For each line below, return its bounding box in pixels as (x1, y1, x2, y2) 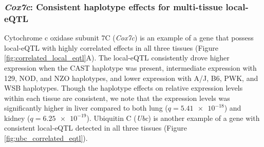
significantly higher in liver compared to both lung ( (4, 102, 168, 113)
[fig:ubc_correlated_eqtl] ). (4, 133, 88, 143)
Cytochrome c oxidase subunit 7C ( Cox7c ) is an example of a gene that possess (4, 32, 254, 43)
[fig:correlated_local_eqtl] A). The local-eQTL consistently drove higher (4, 52, 230, 63)
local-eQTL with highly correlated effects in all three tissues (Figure (4, 42, 218, 53)
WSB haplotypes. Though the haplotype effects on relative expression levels (4, 82, 243, 93)
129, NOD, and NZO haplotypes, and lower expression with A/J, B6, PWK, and (4, 72, 258, 83)
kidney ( (4, 112, 30, 123)
